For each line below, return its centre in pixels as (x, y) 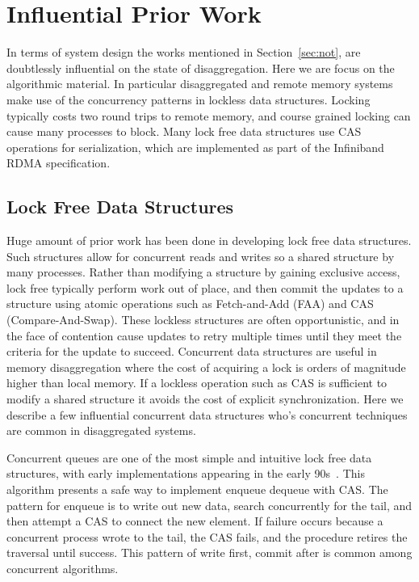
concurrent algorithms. (63, 568)
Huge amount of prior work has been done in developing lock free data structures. (209, 240)
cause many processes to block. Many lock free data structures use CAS (184, 131)
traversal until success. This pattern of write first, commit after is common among (209, 552)
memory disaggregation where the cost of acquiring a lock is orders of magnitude (206, 367)
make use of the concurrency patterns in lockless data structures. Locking (189, 99)
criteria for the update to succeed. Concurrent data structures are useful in (192, 351)
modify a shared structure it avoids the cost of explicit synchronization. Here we (205, 399)
